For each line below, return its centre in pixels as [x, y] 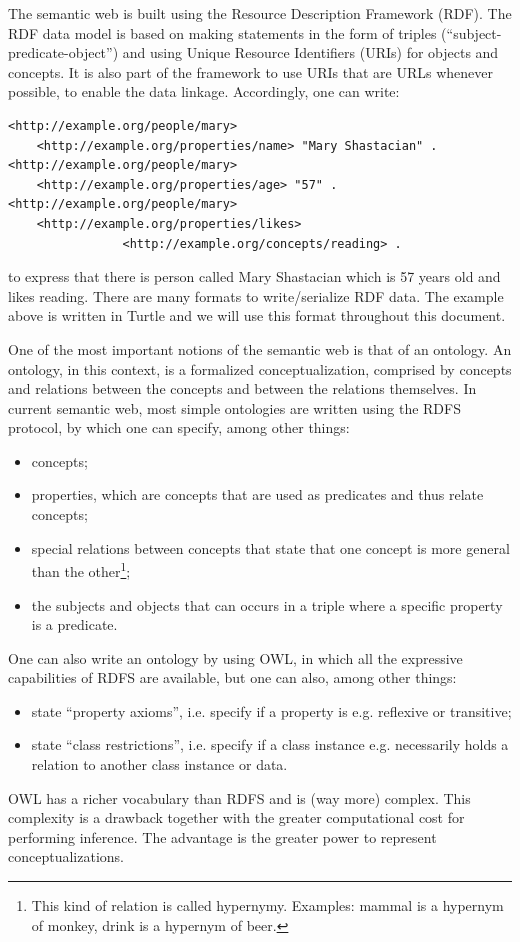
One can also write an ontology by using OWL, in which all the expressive [235, 657]
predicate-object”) [63, 52]
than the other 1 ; [81, 569]
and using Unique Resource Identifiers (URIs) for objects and [310, 52]
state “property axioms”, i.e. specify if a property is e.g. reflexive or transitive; [271, 710]
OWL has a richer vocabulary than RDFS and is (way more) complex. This [239, 797]
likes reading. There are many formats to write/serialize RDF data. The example [256, 295]
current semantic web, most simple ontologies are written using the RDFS [234, 407]
